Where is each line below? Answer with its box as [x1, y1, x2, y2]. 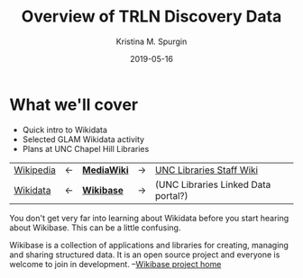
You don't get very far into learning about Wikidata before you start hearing [9, 212, 289, 223]
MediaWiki [82, 164, 129, 176]
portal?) [154, 189, 188, 202]
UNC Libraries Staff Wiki [154, 164, 259, 176]
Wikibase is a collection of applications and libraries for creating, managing [9, 239, 289, 250]
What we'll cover [9, 94, 138, 114]
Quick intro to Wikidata [22, 124, 108, 135]
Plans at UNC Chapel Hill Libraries [22, 143, 150, 154]
